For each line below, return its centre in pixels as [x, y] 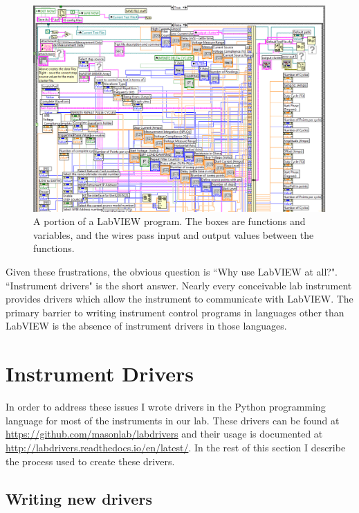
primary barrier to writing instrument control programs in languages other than [175, 312]
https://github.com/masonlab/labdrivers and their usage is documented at [164, 434]
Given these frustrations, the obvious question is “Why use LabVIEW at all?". [172, 272]
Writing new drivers [79, 498]
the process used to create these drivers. [90, 461]
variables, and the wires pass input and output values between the [174, 234]
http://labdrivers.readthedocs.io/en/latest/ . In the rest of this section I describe [176, 447]
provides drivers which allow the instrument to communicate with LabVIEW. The [179, 299]
